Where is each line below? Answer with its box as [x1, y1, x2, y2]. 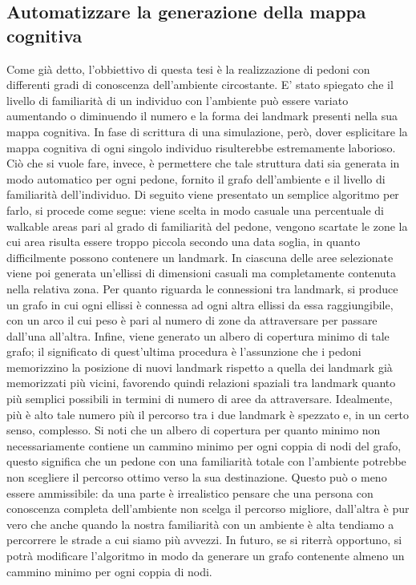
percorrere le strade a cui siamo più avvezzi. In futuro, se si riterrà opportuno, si [6, 531, 402, 548]
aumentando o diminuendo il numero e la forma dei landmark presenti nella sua [6, 107, 398, 124]
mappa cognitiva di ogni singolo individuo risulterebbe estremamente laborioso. [6, 139, 396, 155]
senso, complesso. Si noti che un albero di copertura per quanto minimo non [6, 422, 381, 438]
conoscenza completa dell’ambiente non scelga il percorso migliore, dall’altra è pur [6, 500, 410, 517]
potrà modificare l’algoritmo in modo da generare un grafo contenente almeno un [6, 547, 405, 563]
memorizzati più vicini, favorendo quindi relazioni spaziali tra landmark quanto [6, 374, 396, 391]
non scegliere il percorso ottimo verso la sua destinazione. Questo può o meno [6, 469, 387, 486]
